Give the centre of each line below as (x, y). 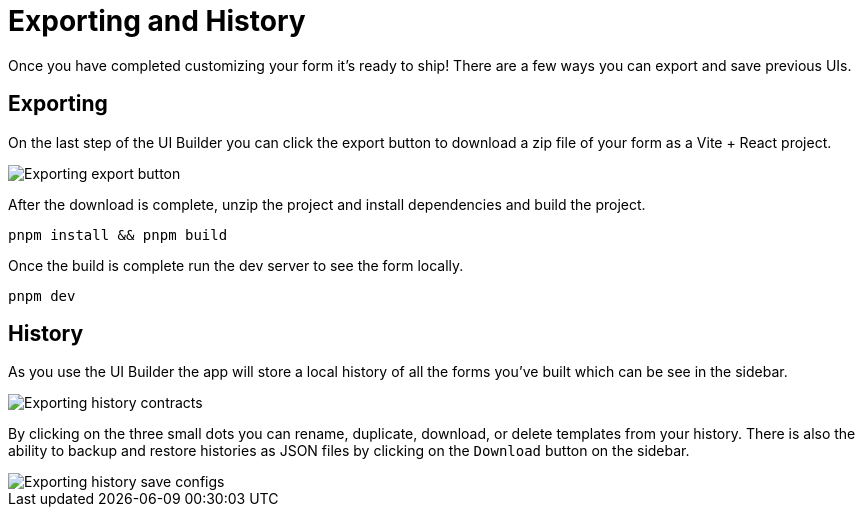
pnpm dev (42, 295)
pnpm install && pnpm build (118, 234)
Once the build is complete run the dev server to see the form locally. (236, 265)
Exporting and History (157, 21)
